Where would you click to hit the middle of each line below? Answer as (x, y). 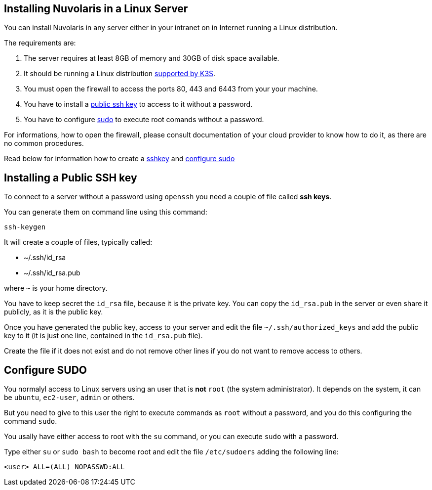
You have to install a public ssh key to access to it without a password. (138, 104)
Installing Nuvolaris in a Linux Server (96, 9)
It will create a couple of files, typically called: (78, 242)
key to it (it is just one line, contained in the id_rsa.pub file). (103, 336)
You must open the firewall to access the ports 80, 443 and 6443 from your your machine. (171, 89)
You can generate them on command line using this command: (106, 212)
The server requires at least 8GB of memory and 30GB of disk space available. (152, 58)
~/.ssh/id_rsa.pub (52, 273)
